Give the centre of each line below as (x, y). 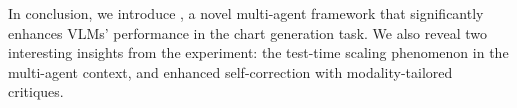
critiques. (36, 91)
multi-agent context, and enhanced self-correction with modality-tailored (230, 71)
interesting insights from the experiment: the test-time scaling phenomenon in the (258, 52)
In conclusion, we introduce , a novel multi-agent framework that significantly (246, 13)
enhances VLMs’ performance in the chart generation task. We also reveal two (247, 32)
